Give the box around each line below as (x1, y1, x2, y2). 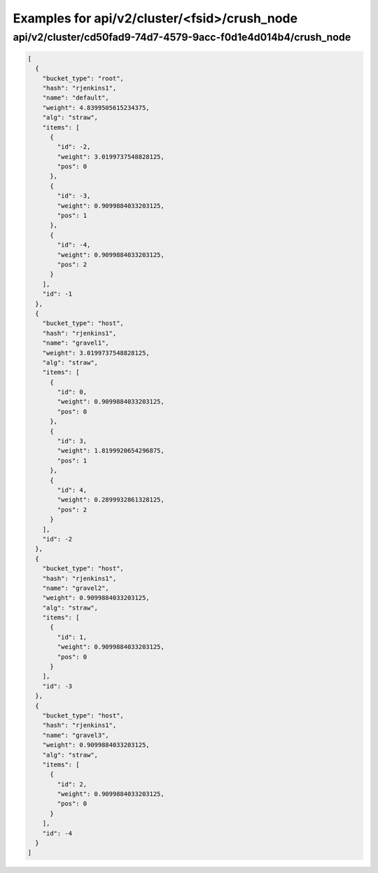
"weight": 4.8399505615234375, (42, 104, 150, 111)
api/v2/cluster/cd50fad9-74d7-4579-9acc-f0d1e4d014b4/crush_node (13, 31, 351, 43)
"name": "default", (42, 94, 110, 102)
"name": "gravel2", (42, 584, 110, 592)
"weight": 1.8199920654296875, (57, 447, 164, 455)
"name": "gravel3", (42, 731, 110, 739)
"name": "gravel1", (42, 339, 110, 347)
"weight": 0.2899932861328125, (57, 496, 164, 504)
